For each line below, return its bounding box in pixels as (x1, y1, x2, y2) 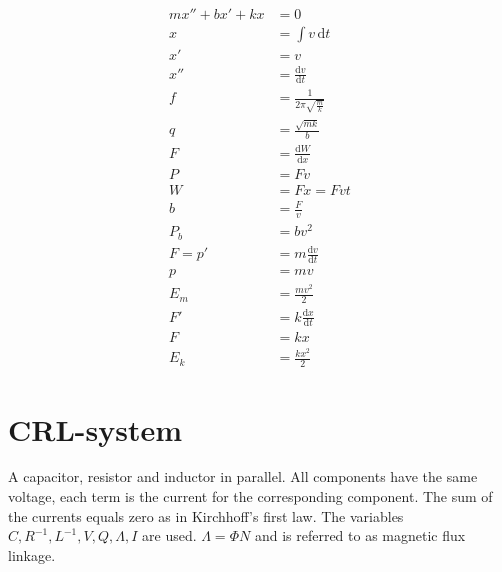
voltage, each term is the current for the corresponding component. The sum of (8, 486, 493, 507)
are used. (142, 525, 197, 546)
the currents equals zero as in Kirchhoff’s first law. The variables (8, 505, 404, 526)
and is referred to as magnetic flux (254, 525, 466, 546)
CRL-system (8, 408, 183, 449)
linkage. (8, 544, 56, 565)
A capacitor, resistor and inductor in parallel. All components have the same (8, 466, 478, 487)
